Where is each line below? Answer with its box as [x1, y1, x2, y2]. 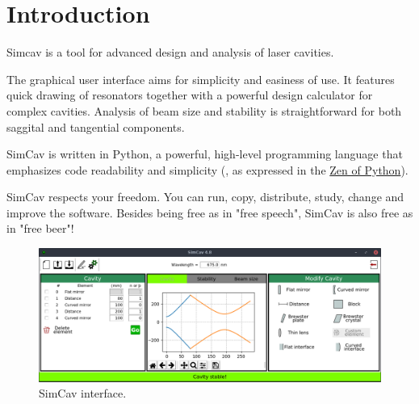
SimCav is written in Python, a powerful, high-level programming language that [6, 145, 403, 162]
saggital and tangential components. [6, 118, 185, 135]
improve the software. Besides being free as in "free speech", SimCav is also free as [6, 204, 413, 221]
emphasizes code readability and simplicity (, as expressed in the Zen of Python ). [6, 161, 409, 178]
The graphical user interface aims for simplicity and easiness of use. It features [6, 70, 395, 87]
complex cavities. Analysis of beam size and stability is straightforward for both [6, 102, 402, 119]
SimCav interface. [39, 385, 127, 402]
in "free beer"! [6, 220, 74, 237]
